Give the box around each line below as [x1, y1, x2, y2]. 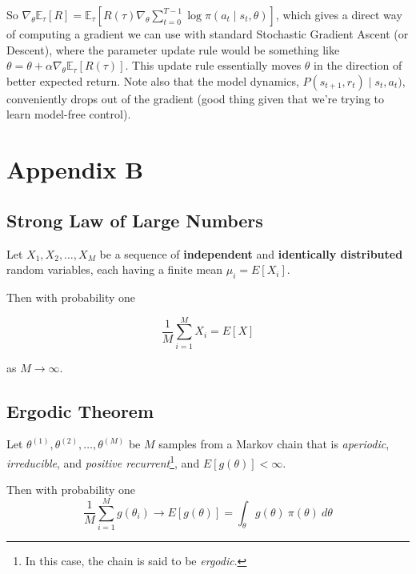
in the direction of [314, 57, 402, 74]
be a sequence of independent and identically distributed [99, 245, 403, 262]
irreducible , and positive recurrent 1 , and [6, 452, 200, 471]
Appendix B [6, 153, 144, 186]
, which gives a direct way [275, 6, 402, 22]
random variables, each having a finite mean [6, 261, 223, 278]
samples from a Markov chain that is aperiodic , [158, 436, 390, 452]
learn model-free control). [6, 106, 131, 122]
